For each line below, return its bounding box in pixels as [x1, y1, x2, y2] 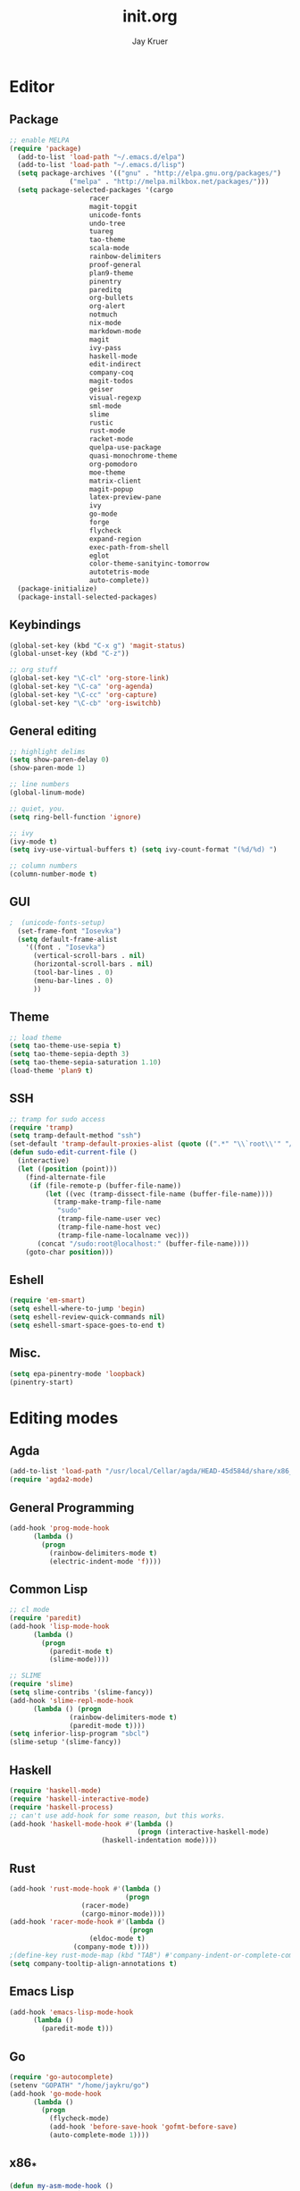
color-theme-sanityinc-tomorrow [88, 559, 210, 568]
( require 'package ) [9, 144, 82, 153]
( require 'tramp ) [9, 1123, 74, 1132]
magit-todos [88, 377, 134, 386]
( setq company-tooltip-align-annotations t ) [9, 1959, 178, 1968]
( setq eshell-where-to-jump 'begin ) [9, 1305, 146, 1314]
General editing [9, 724, 97, 739]
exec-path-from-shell [88, 542, 170, 551]
